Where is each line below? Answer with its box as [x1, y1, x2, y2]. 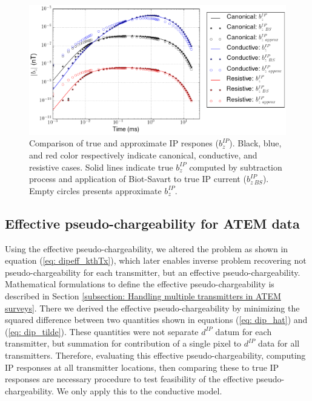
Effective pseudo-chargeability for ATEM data [5, 214, 300, 232]
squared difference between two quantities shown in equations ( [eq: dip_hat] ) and [5, 313, 308, 326]
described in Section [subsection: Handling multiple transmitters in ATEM [5, 289, 281, 302]
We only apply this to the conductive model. [56, 384, 222, 397]
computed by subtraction [189, 160, 282, 173]
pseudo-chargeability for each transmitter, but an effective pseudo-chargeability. [5, 266, 300, 278]
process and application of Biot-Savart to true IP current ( [29, 172, 247, 185]
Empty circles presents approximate [29, 184, 162, 197]
